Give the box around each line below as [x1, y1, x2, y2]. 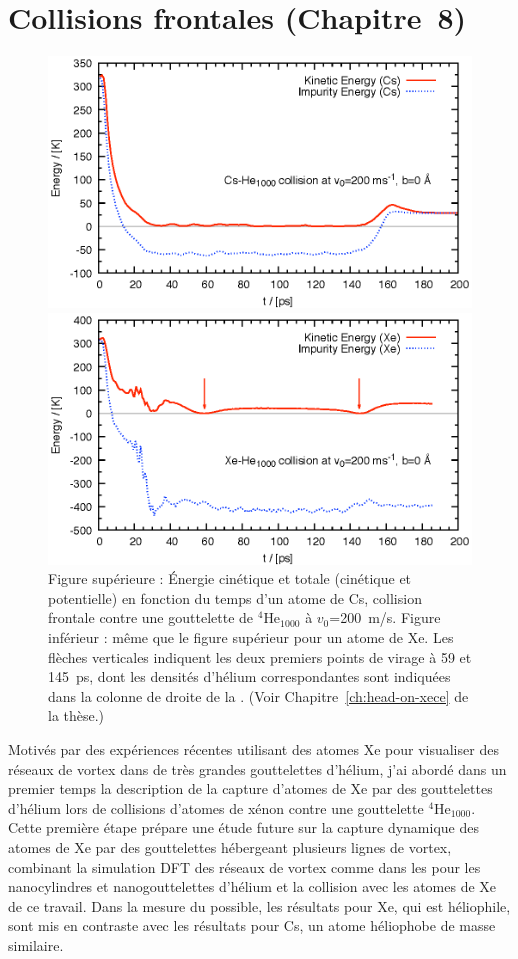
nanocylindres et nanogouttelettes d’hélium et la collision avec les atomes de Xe [8, 876, 497, 897]
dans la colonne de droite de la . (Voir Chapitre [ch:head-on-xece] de [48, 685, 469, 706]
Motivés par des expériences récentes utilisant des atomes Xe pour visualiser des [8, 739, 499, 760]
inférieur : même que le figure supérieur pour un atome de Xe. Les [48, 627, 454, 648]
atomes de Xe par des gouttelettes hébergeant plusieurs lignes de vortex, [8, 837, 452, 857]
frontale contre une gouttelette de [48, 607, 254, 628]
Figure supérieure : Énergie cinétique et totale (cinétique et [48, 568, 412, 589]
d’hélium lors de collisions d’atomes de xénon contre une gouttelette [8, 797, 424, 818]
